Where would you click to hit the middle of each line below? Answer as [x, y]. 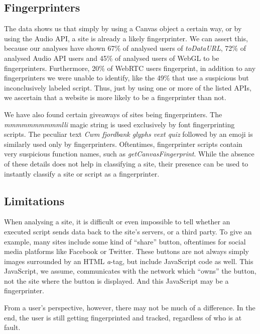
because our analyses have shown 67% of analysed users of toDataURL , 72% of [125, 48]
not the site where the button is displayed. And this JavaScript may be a [116, 280]
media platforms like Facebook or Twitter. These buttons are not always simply [126, 251]
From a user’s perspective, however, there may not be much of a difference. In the [130, 308]
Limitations [34, 200]
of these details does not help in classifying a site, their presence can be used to [126, 163]
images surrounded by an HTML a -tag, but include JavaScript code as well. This [129, 261]
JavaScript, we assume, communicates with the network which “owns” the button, [130, 271]
